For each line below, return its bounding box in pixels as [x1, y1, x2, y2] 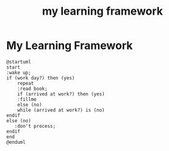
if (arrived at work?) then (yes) [17, 90, 105, 97]
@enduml [6, 139, 26, 145]
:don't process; [14, 123, 56, 129]
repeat [17, 80, 34, 86]
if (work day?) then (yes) [6, 75, 75, 81]
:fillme [17, 96, 37, 102]
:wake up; [6, 69, 32, 76]
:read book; [17, 86, 48, 92]
